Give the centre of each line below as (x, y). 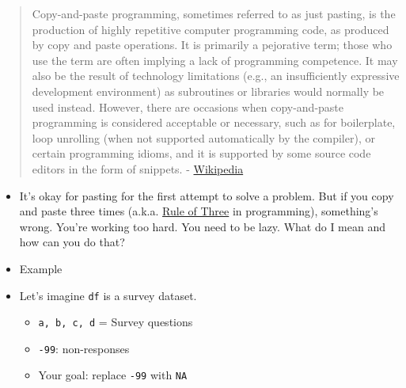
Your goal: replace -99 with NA (113, 375)
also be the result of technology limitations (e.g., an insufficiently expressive (216, 76)
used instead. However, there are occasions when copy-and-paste (188, 107)
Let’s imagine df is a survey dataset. (108, 295)
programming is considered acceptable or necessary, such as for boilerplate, (214, 122)
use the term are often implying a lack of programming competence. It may (215, 60)
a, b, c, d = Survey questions (116, 322)
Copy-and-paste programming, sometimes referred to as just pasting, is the (214, 13)
